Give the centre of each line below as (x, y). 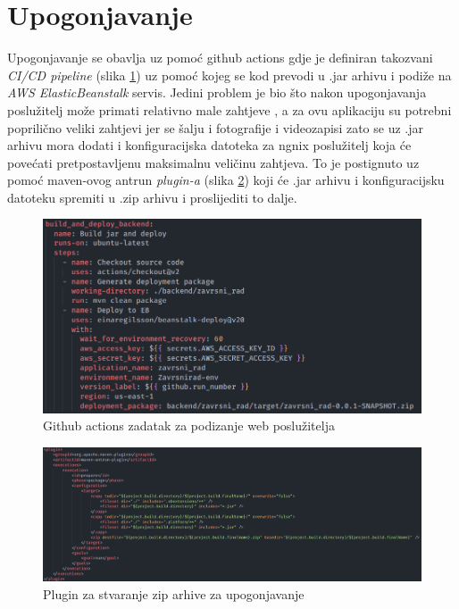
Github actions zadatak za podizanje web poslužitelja (189, 425)
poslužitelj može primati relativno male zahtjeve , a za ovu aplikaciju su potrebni (229, 109)
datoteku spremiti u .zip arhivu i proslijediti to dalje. (152, 197)
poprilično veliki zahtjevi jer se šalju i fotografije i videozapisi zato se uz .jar (215, 127)
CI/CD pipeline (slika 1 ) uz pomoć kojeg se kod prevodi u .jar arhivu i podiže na (229, 75)
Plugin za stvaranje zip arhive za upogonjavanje (174, 593)
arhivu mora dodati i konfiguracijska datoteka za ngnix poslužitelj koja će (209, 145)
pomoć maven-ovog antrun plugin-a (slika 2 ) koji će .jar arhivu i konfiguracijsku (226, 180)
